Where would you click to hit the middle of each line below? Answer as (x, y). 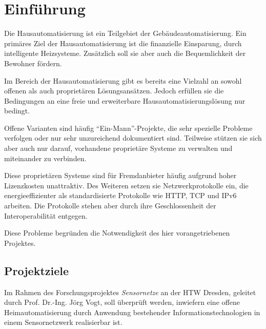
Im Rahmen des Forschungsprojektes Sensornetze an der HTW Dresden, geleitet (130, 292)
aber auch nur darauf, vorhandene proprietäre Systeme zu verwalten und (118, 148)
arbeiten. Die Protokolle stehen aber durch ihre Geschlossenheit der (110, 206)
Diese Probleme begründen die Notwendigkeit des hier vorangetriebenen (117, 233)
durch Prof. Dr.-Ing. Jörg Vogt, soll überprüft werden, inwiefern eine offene (122, 302)
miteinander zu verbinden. (45, 158)
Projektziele (37, 270)
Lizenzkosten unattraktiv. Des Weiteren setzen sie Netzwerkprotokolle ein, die (126, 185)
